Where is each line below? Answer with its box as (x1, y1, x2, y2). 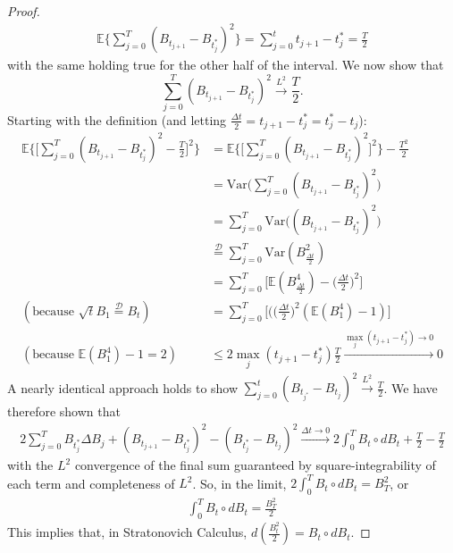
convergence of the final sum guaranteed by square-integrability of (74, 456, 436, 474)
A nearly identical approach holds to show (7, 378, 239, 397)
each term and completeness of (7, 473, 175, 492)
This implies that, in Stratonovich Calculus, (7, 523, 247, 541)
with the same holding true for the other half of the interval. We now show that (7, 55, 444, 74)
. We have (383, 378, 438, 397)
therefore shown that (7, 402, 121, 421)
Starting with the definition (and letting (7, 110, 227, 129)
